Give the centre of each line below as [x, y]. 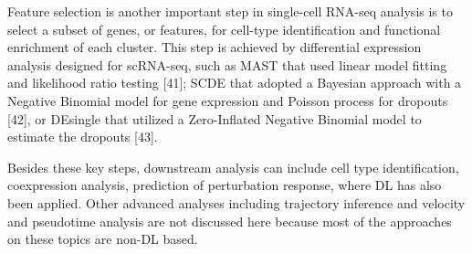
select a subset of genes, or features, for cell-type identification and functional [224, 29]
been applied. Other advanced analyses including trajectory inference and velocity [236, 202]
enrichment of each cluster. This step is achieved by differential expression [215, 47]
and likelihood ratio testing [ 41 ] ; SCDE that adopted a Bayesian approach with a [235, 83]
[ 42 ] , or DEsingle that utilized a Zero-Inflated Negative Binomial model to [215, 118]
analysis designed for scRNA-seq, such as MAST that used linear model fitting [227, 64]
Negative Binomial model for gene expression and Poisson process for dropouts [228, 100]
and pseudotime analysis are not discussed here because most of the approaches [230, 221]
